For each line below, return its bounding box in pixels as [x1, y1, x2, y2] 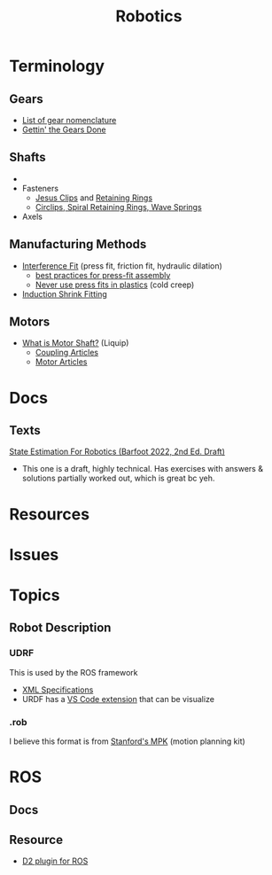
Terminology [9, 56, 105, 76]
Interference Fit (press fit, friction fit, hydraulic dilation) [21, 260, 223, 271]
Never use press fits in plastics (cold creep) [35, 279, 195, 290]
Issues [9, 544, 59, 565]
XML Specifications [21, 684, 94, 695]
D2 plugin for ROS [21, 855, 89, 866]
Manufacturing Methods [9, 237, 147, 252]
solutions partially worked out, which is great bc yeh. [21, 473, 215, 484]
